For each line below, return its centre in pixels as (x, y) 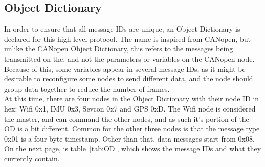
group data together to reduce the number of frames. (87, 88)
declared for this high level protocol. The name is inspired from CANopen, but (127, 38)
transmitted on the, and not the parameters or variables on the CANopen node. (129, 58)
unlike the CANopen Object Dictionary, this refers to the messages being (119, 49)
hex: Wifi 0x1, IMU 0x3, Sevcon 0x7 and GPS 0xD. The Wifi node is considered (130, 108)
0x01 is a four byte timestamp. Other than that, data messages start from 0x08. (129, 138)
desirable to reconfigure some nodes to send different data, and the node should (129, 79)
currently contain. (32, 158)
